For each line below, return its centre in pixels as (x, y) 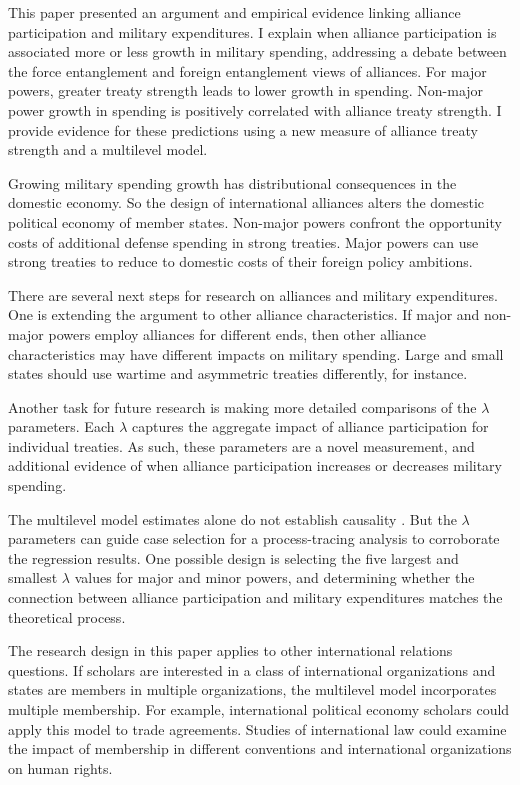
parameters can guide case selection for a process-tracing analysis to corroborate (254, 538)
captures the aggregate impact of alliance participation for (310, 426)
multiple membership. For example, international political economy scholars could (259, 709)
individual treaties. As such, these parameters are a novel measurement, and (241, 445)
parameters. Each (61, 426)
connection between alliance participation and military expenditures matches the (255, 597)
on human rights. (60, 767)
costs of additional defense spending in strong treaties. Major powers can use (243, 241)
